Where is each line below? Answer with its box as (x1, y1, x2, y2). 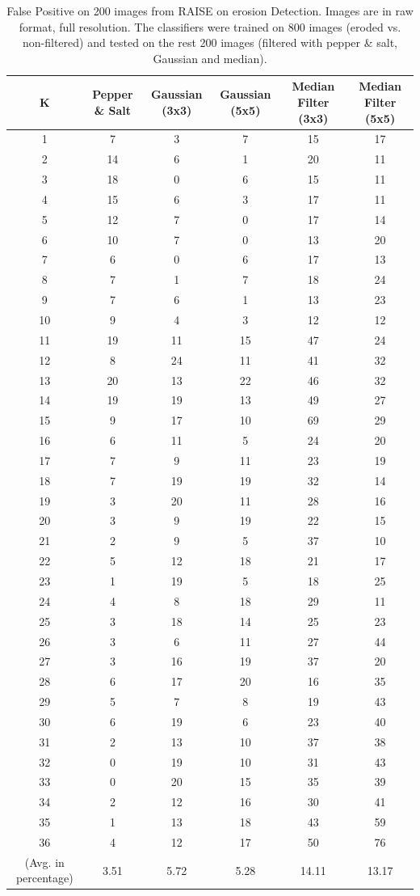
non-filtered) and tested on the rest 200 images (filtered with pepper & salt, (22, 34, 397, 51)
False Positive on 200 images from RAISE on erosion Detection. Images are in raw (6, 2, 414, 19)
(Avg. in (24, 853, 65, 870)
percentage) (15, 869, 73, 886)
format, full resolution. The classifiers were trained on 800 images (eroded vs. (19, 18, 401, 35)
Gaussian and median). (153, 49, 267, 66)
